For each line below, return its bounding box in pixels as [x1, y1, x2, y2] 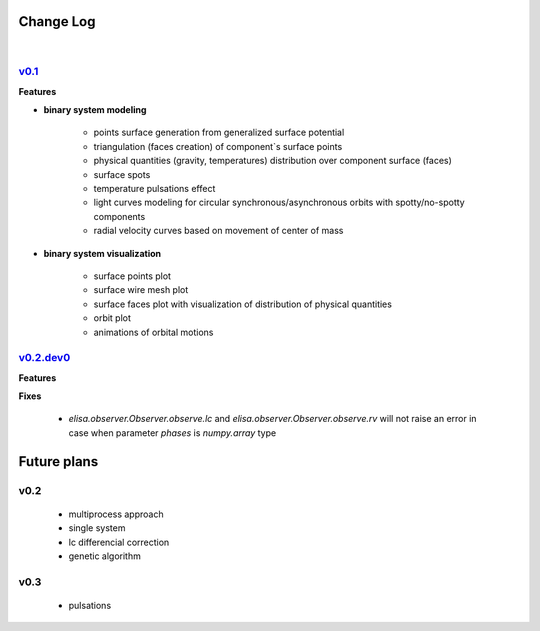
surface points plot [93, 270, 172, 282]
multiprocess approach [68, 508, 164, 520]
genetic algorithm [68, 550, 142, 562]
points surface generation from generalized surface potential [93, 126, 345, 139]
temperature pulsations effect [93, 183, 216, 194]
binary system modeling [43, 104, 147, 116]
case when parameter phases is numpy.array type [68, 426, 277, 439]
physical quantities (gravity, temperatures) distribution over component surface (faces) [93, 155, 452, 167]
